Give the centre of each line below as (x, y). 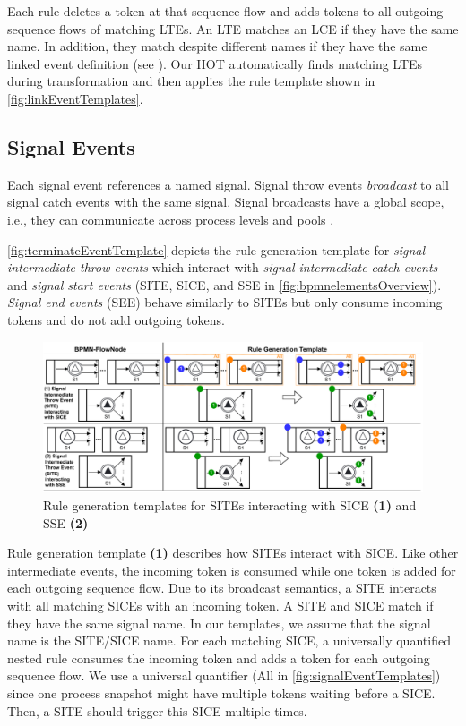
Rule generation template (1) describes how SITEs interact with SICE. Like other (233, 553)
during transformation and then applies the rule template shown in (191, 81)
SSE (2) (66, 522)
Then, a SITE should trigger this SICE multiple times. (157, 710)
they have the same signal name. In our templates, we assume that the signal (219, 623)
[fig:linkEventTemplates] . (75, 98)
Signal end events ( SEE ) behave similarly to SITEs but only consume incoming (225, 302)
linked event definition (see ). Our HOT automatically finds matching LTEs (215, 63)
